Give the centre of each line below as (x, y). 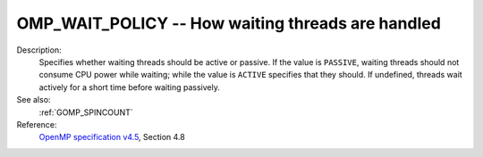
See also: (34, 100)
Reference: (37, 124)
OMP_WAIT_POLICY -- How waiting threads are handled (229, 23)
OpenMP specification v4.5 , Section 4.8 (112, 137)
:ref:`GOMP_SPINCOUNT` (86, 112)
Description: (39, 50)
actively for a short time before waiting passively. (130, 87)
